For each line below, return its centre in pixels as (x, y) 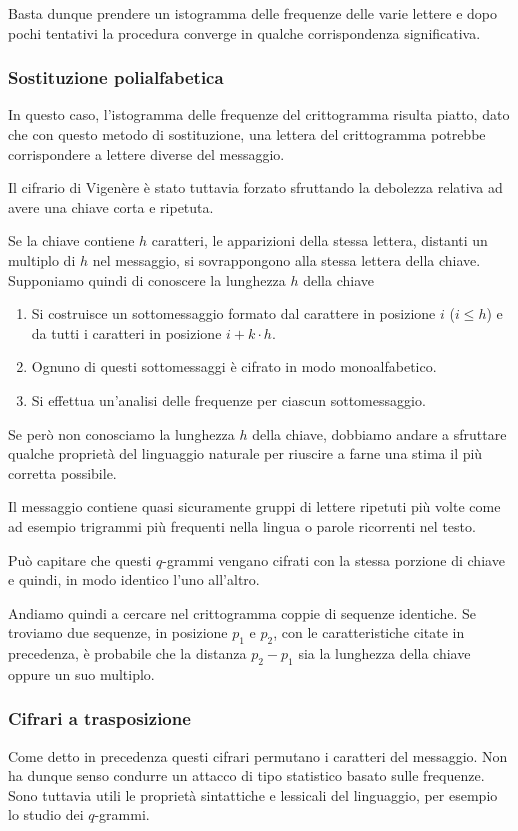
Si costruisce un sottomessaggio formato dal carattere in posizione (233, 313)
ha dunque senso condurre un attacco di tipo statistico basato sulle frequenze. (246, 775)
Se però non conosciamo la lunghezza (121, 433)
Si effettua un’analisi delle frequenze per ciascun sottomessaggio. (228, 399)
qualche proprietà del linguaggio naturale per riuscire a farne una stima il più (245, 453)
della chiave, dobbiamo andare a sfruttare (379, 433)
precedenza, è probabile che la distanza (127, 653)
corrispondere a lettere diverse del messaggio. (146, 153)
